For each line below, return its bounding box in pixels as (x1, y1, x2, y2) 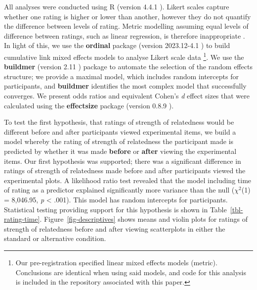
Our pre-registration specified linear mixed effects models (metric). (15, 257, 217, 267)
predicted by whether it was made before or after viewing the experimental (4, 145, 237, 156)
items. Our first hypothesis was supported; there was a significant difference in (4, 155, 241, 166)
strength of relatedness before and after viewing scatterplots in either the (4, 223, 225, 234)
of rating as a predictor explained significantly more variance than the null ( (4, 185, 235, 195)
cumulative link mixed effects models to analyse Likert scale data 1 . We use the (4, 50, 244, 62)
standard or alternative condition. (4, 233, 106, 243)
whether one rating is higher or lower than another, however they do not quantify (4, 11, 251, 21)
